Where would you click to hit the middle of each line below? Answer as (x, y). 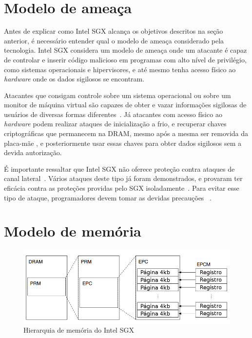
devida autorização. (33, 152)
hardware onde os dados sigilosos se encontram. (74, 79)
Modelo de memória (73, 231)
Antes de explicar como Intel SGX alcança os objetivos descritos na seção (114, 31)
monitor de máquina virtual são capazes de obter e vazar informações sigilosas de (125, 105)
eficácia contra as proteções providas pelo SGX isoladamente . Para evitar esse (122, 188)
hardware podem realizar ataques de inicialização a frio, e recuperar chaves (115, 124)
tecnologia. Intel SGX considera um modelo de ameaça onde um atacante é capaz (126, 50)
